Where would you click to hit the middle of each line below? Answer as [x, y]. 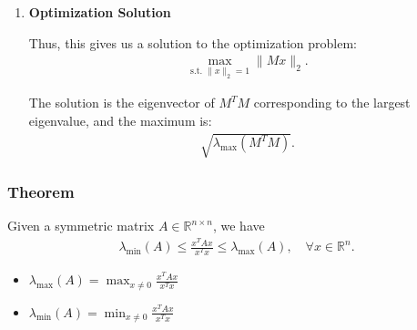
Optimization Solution [100, 12]
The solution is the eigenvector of [122, 103]
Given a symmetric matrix [81, 226]
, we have [239, 226]
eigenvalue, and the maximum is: [120, 120]
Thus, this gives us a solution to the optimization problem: [193, 42]
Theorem [41, 192]
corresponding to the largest [332, 103]
